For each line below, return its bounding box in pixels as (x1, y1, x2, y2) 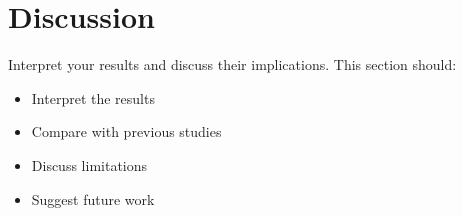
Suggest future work (31, 188, 155, 209)
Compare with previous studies (31, 121, 222, 142)
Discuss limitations (31, 154, 148, 175)
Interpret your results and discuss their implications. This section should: (8, 54, 457, 75)
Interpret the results (31, 87, 155, 108)
